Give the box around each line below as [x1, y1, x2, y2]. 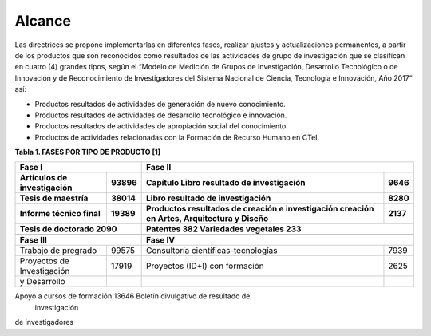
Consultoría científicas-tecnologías [146, 245, 278, 256]
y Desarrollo [19, 276, 65, 287]
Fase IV [146, 235, 176, 246]
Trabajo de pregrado [19, 245, 97, 256]
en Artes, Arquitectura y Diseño [146, 213, 269, 224]
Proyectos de [19, 255, 69, 267]
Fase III [19, 235, 47, 246]
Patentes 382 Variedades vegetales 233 [146, 223, 302, 235]
